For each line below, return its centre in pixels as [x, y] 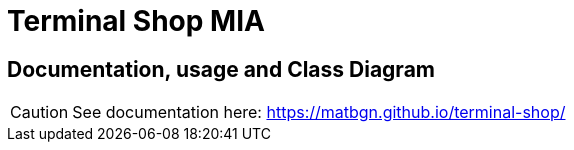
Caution [39, 112]
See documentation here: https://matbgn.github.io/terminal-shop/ [319, 112]
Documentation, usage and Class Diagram [221, 69]
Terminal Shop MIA [136, 21]
